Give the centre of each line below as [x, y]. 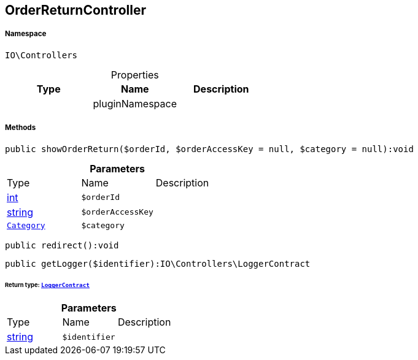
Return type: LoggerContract [48, 285]
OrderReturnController [75, 10]
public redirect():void [62, 245]
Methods [21, 128]
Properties [135, 75]
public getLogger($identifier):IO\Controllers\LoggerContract [158, 263]
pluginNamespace [135, 103]
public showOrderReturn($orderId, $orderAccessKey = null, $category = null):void [209, 149]
